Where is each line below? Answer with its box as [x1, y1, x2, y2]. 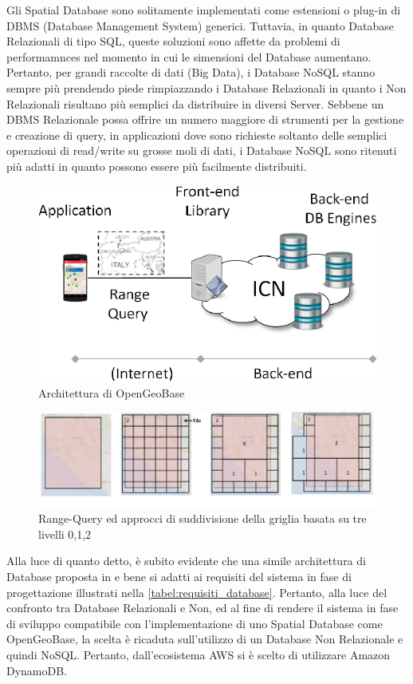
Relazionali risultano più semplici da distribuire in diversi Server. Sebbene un [6, 95, 384, 112]
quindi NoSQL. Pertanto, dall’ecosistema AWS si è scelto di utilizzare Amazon [6, 646, 391, 663]
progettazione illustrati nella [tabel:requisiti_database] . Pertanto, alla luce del [6, 583, 387, 600]
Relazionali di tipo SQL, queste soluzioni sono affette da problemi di [6, 33, 340, 49]
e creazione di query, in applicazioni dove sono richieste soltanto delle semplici [6, 126, 387, 143]
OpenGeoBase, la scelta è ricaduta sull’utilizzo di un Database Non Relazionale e [6, 631, 403, 647]
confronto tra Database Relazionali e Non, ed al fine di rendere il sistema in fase [6, 599, 399, 616]
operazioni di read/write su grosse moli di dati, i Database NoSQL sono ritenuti [6, 142, 397, 159]
